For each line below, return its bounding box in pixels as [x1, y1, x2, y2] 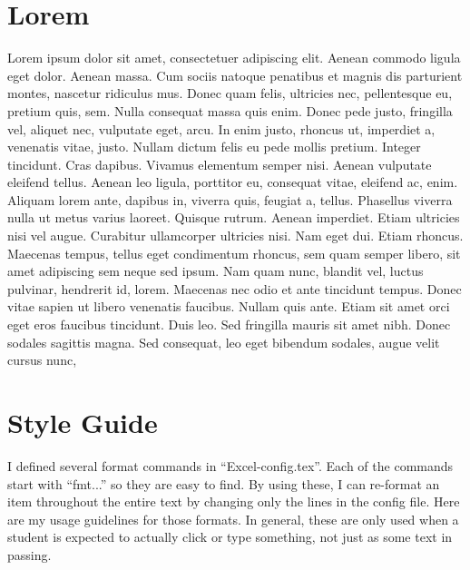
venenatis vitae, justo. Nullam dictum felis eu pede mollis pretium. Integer [7, 137, 421, 156]
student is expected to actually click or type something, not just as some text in [7, 527, 453, 546]
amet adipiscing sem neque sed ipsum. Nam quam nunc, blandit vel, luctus [7, 261, 424, 280]
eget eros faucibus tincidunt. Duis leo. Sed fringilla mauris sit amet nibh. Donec [7, 315, 451, 334]
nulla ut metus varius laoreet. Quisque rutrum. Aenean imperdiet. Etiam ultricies [7, 208, 460, 227]
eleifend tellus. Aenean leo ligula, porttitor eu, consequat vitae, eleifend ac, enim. [7, 172, 458, 192]
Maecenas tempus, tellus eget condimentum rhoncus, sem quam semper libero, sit [7, 243, 461, 262]
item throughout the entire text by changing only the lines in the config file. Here [7, 492, 460, 511]
